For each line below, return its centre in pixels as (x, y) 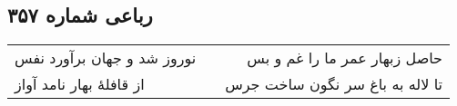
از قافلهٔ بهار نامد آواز (80, 84)
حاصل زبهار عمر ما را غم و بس (345, 58)
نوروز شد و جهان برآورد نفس (106, 58)
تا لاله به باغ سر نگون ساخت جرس (334, 84)
